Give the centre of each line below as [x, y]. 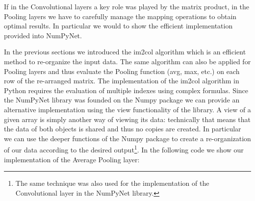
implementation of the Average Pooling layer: [72, 159]
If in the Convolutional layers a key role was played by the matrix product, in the [127, 6]
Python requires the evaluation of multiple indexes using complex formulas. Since [126, 90]
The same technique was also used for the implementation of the [112, 183]
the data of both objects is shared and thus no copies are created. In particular [123, 129]
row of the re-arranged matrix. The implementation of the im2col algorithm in [122, 81]
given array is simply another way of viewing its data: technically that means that [127, 119]
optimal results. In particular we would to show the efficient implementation [118, 26]
